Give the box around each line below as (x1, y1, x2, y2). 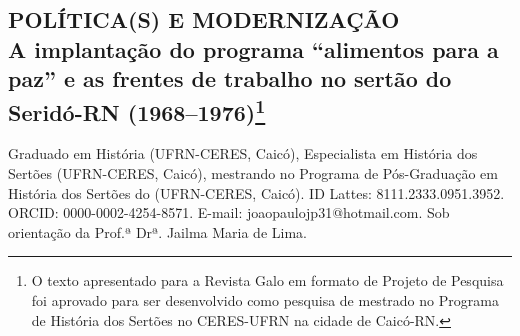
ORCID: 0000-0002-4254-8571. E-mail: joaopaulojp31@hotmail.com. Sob (8, 202, 450, 223)
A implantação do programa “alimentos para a (8, 33, 499, 64)
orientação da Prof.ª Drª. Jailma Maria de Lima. (8, 221, 307, 242)
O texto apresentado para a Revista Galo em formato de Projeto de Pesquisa (31, 270, 504, 291)
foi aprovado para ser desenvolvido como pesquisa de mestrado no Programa (31, 289, 499, 310)
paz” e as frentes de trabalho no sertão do (8, 63, 452, 94)
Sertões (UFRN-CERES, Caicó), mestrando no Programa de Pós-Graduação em (8, 162, 498, 183)
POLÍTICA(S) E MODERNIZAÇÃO (8, 4, 400, 35)
